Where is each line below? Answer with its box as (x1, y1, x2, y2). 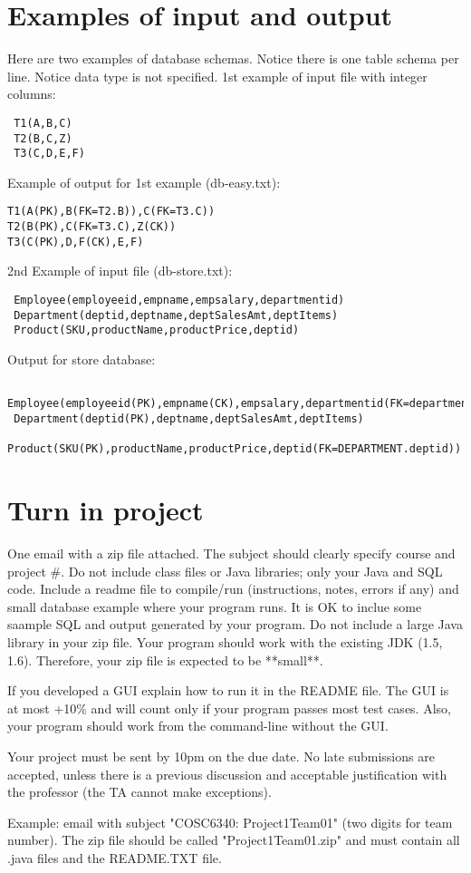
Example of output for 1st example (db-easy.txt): (7, 172, 281, 191)
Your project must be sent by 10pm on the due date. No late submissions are (7, 746, 435, 765)
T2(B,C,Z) (14, 131, 72, 145)
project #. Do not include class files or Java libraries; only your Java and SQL (7, 561, 443, 580)
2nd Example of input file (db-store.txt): (7, 261, 233, 280)
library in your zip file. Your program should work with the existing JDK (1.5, (7, 632, 443, 651)
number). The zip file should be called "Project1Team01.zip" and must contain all (7, 830, 460, 849)
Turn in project (7, 491, 204, 529)
